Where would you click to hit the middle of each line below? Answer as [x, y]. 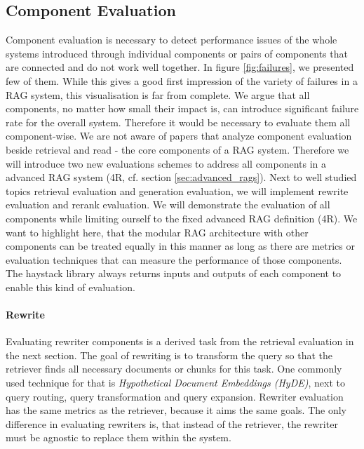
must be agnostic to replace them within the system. [119, 437]
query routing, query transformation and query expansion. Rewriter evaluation [175, 396]
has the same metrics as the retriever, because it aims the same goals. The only [176, 410]
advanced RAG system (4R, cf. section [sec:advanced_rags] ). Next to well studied [181, 177]
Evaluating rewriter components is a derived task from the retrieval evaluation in [180, 341]
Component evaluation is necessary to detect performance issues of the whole [171, 40]
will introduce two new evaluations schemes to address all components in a [166, 163]
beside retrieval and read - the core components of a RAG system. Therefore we [177, 149]
